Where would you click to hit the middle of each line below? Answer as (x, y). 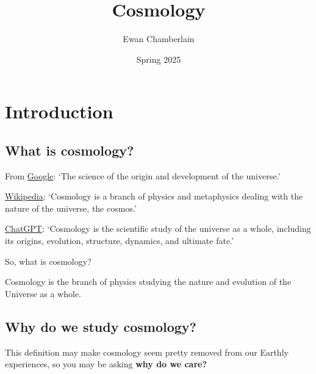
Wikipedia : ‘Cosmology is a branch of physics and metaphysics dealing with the (154, 196)
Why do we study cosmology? (101, 326)
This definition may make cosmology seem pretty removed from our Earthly (147, 352)
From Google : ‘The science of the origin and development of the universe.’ (143, 175)
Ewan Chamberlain (159, 39)
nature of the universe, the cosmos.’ (71, 208)
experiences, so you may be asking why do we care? (106, 364)
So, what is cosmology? (48, 261)
